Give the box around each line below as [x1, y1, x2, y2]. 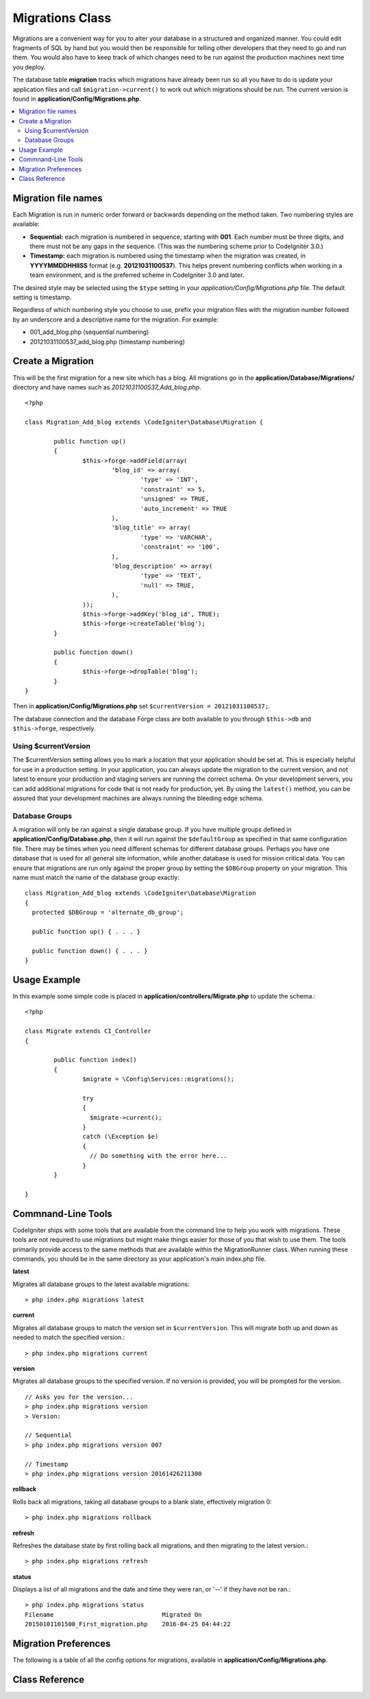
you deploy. [12, 62, 46, 71]
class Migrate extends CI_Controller [25, 1027, 152, 1035]
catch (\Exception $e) [82, 1133, 159, 1141]
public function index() [53, 1056, 137, 1064]
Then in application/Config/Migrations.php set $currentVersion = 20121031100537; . [12, 702, 271, 710]
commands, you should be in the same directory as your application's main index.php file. [12, 1255, 267, 1263]
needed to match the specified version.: [12, 1334, 125, 1342]
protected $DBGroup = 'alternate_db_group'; [32, 908, 184, 917]
